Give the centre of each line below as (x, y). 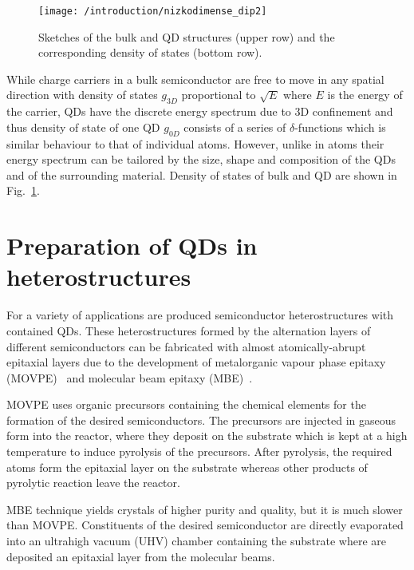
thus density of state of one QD (83, 127)
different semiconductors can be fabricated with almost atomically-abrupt (186, 346)
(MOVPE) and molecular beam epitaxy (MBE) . (130, 377)
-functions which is (340, 127)
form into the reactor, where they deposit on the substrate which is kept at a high (207, 435)
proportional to (219, 95)
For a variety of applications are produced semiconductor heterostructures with (200, 315)
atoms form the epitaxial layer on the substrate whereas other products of (187, 467)
